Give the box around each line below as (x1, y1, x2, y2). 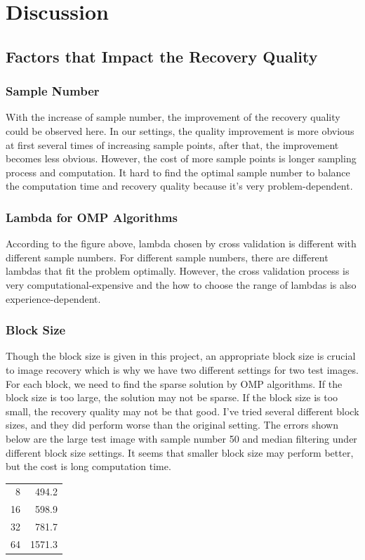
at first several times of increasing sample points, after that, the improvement (6, 137, 339, 152)
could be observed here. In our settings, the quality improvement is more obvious (6, 123, 354, 138)
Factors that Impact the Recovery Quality (6, 45, 318, 67)
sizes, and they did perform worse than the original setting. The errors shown (6, 417, 339, 432)
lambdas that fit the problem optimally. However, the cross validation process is (6, 263, 350, 278)
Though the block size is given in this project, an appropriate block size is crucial (6, 349, 356, 363)
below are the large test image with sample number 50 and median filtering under (6, 431, 357, 445)
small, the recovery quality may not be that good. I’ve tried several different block (6, 403, 359, 418)
